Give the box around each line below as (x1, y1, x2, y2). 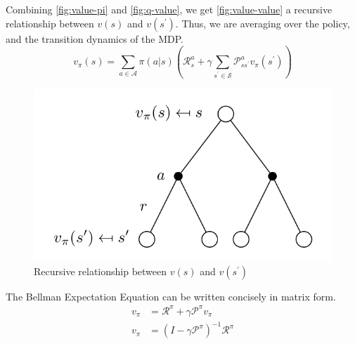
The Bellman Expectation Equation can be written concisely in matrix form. (6, 289, 336, 303)
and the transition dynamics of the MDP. (6, 31, 184, 46)
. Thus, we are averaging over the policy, (175, 15, 350, 30)
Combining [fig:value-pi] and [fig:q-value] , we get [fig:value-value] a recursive (6, 2, 333, 16)
